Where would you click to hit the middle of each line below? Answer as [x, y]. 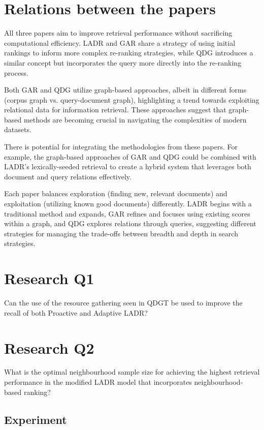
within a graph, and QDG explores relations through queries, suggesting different [130, 223]
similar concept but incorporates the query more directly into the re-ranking [123, 62]
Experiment [36, 419]
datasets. [18, 129]
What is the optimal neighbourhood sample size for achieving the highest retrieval [132, 372]
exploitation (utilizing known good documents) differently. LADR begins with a [128, 204]
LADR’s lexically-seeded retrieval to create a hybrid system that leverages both [128, 166]
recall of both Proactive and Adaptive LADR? [76, 312]
